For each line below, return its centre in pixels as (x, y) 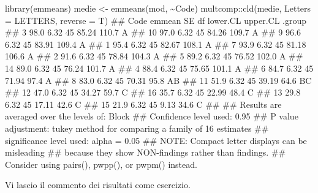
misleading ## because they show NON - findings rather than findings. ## (146, 152)
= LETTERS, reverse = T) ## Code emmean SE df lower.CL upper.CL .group (156, 20)
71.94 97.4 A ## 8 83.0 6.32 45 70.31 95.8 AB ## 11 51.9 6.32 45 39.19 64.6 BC (158, 80)
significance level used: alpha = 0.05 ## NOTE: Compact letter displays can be (156, 140)
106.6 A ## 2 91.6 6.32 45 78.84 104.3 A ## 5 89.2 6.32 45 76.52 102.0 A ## (154, 56)
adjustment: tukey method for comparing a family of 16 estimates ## (137, 128)
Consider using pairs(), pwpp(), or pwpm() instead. (101, 164)
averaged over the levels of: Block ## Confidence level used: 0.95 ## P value (152, 116)
